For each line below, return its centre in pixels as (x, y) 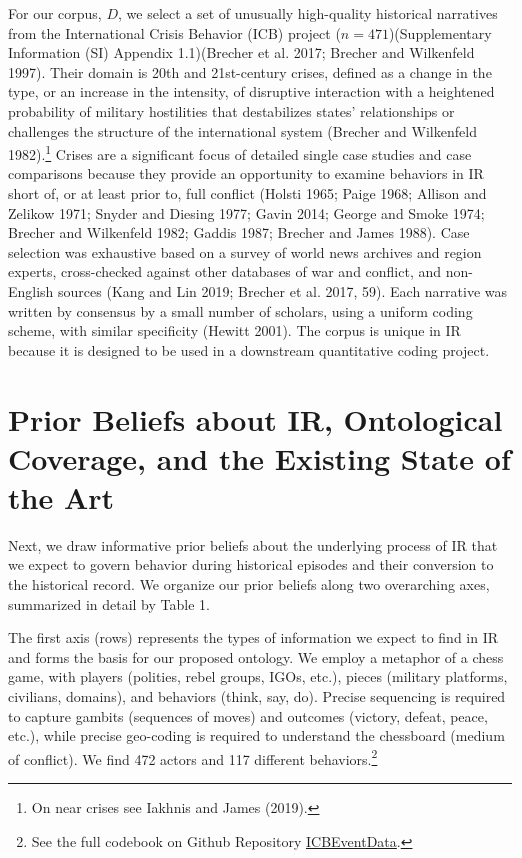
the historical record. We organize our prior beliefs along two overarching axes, (249, 584)
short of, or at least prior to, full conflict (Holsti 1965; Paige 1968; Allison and (247, 193)
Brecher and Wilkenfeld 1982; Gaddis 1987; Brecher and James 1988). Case (239, 232)
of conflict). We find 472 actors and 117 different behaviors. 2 (193, 757)
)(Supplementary (440, 32)
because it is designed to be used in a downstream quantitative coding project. (249, 349)
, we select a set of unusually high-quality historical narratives (308, 13)
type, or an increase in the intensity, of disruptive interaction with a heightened (251, 91)
